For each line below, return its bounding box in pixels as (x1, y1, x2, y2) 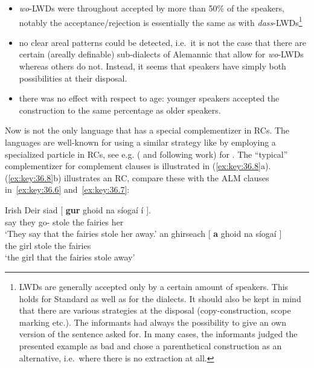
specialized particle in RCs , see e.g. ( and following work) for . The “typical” (5, 147, 288, 160)
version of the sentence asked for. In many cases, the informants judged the (19, 328, 298, 340)
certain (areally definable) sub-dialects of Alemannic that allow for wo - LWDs (19, 48, 304, 60)
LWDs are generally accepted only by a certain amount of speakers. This (19, 280, 289, 292)
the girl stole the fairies (5, 239, 91, 251)
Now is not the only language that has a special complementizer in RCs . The (5, 124, 290, 137)
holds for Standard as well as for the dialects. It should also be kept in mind (19, 292, 301, 305)
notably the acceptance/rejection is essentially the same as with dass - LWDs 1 (19, 14, 303, 28)
